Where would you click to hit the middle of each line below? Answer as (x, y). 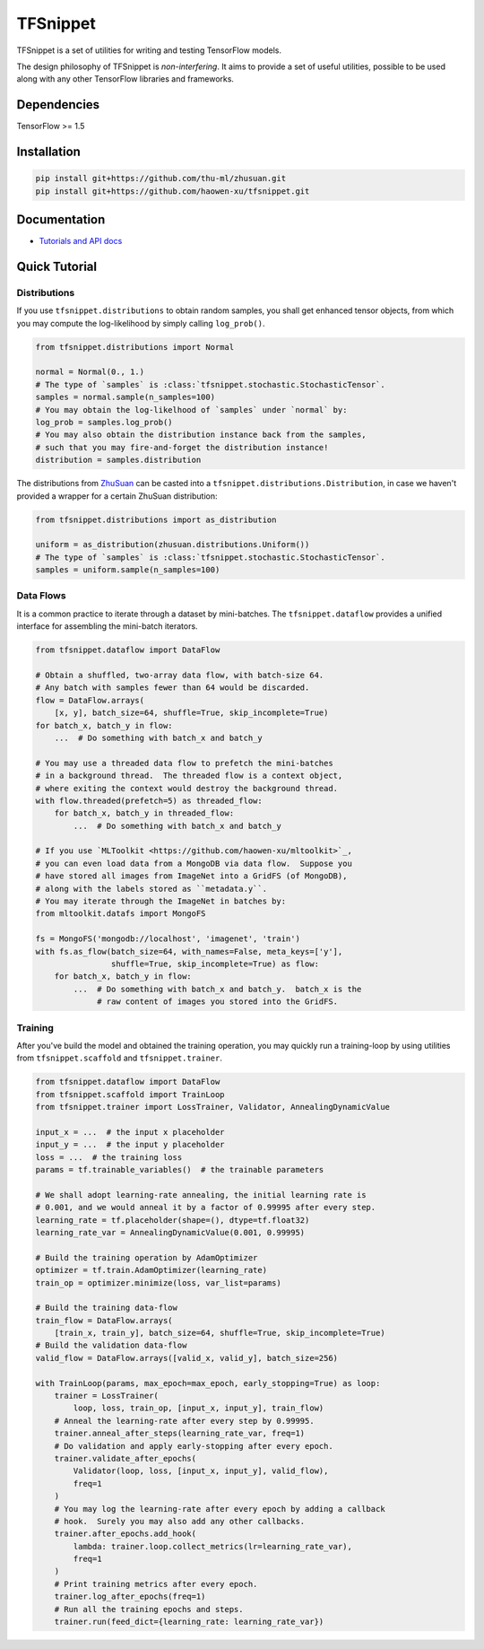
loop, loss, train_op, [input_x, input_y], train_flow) (199, 1408)
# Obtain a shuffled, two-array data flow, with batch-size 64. (180, 675)
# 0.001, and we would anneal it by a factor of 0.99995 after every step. (206, 1208)
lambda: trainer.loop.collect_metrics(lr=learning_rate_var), (213, 1546)
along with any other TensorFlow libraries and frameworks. (125, 79)
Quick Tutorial (57, 266)
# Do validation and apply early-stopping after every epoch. (194, 1446)
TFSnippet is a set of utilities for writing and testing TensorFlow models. (149, 50)
